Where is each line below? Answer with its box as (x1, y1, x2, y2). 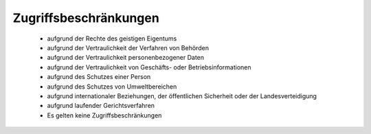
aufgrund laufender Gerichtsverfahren (47, 102, 155, 110)
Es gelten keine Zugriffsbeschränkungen (47, 111, 162, 120)
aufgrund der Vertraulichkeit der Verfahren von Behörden (47, 43, 210, 52)
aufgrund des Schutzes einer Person (47, 73, 151, 81)
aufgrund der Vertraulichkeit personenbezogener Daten (47, 54, 205, 62)
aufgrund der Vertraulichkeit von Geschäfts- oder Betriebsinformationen (47, 63, 251, 71)
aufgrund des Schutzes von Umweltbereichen (47, 82, 177, 91)
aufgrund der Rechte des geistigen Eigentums (47, 34, 177, 43)
